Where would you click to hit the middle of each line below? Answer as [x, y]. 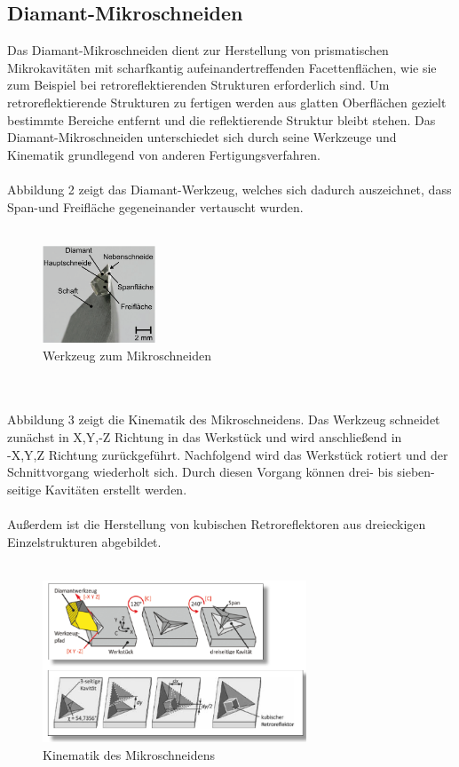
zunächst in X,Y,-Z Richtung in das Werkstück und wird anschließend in [205, 437]
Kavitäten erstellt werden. [116, 489]
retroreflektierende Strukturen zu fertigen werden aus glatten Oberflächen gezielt [227, 102]
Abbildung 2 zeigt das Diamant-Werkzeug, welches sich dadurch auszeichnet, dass [229, 189]
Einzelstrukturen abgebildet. [84, 541]
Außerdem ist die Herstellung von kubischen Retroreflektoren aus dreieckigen [217, 524]
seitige [24, 489]
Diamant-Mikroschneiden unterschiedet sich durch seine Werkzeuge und [202, 137]
